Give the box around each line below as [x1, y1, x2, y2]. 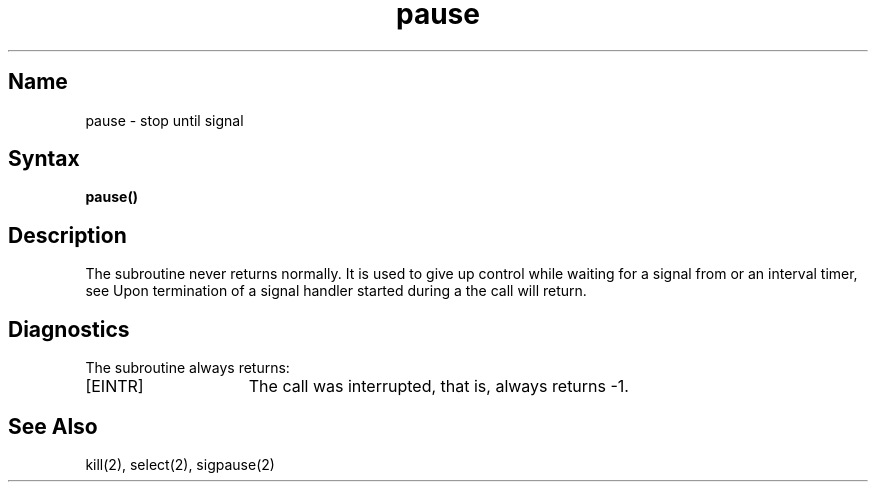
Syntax [8, 146, 80, 172]
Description [8, 222, 127, 248]
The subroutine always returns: [85, 359, 290, 377]
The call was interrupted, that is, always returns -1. [248, 376, 629, 397]
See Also [8, 413, 98, 439]
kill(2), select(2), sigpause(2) [85, 455, 275, 473]
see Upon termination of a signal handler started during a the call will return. [85, 282, 587, 300]
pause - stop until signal [85, 111, 244, 129]
